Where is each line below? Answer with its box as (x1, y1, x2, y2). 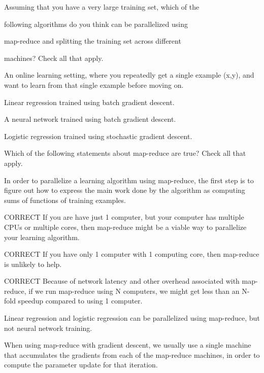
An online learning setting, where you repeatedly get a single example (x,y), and (4, 70, 254, 80)
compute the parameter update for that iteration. (4, 359, 158, 370)
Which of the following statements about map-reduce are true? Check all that (4, 148, 246, 158)
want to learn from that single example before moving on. (4, 79, 184, 90)
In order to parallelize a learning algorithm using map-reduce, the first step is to (4, 175, 254, 185)
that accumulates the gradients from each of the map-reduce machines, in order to (4, 349, 260, 360)
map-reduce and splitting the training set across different (4, 36, 181, 46)
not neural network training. (4, 322, 92, 333)
